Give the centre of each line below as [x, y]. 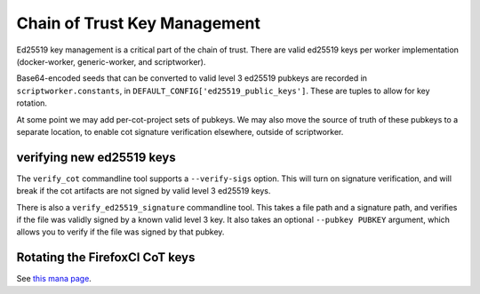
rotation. [32, 103]
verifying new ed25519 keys [96, 157]
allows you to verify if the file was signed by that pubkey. [120, 232]
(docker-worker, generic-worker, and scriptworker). [111, 61]
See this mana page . [54, 279]
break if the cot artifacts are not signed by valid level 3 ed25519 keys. [144, 191]
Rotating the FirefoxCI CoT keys [106, 258]
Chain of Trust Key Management [139, 23]
